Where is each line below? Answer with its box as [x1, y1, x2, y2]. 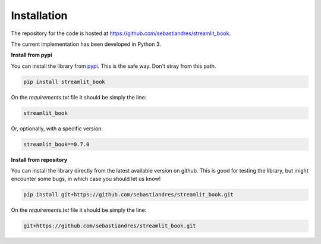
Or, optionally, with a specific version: [11, 125, 103, 132]
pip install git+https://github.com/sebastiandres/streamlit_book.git [23, 191, 234, 198]
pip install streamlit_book [23, 78, 105, 85]
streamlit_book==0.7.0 [23, 140, 90, 148]
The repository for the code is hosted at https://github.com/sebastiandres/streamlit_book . [11, 30, 231, 37]
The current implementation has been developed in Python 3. [11, 40, 161, 48]
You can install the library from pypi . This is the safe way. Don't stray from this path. [11, 62, 216, 70]
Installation [11, 9, 68, 22]
